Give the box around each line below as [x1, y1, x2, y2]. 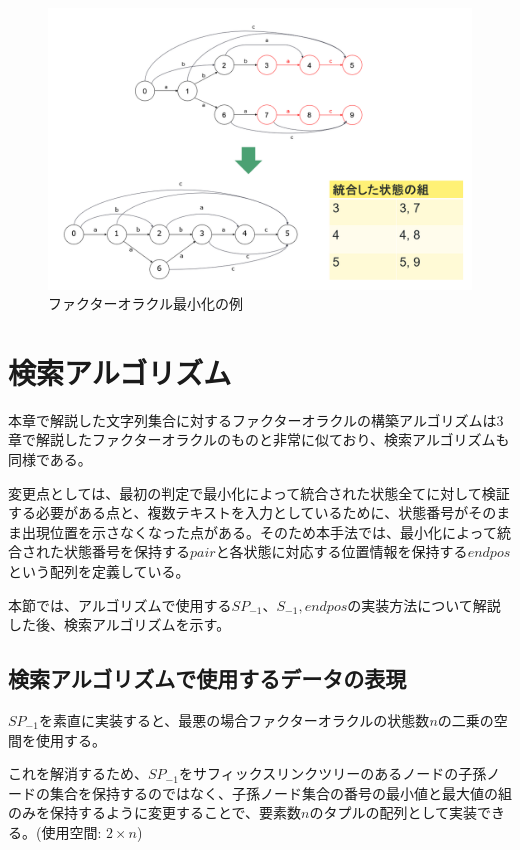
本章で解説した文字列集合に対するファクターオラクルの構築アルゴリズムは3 [8, 409, 504, 430]
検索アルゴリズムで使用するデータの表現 [8, 663, 407, 694]
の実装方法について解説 [347, 594, 501, 615]
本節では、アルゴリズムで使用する [8, 594, 232, 615]
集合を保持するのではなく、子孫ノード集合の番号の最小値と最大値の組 [49, 782, 512, 803]
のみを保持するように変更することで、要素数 [8, 802, 302, 823]
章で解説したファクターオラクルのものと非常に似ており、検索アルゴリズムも [8, 429, 510, 450]
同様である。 [8, 449, 92, 470]
